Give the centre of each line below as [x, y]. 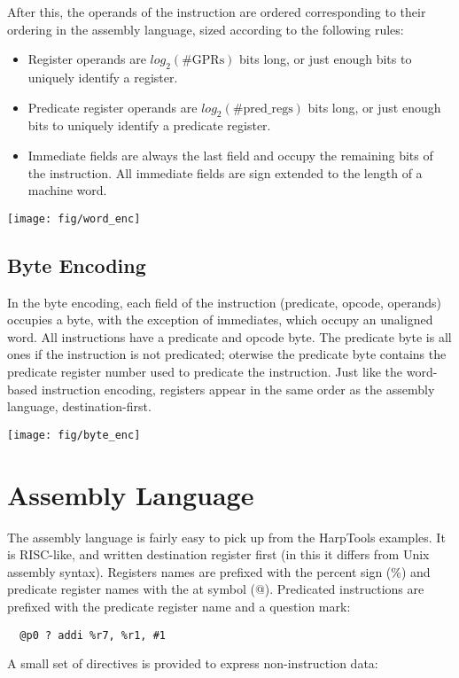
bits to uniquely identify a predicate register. [149, 125]
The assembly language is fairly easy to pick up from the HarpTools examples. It [226, 537]
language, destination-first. [79, 406]
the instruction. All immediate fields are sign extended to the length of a [225, 172]
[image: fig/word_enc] [74, 218]
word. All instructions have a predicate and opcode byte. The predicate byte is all [229, 336]
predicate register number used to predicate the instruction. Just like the [205, 371]
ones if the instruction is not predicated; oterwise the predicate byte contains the [227, 354]
